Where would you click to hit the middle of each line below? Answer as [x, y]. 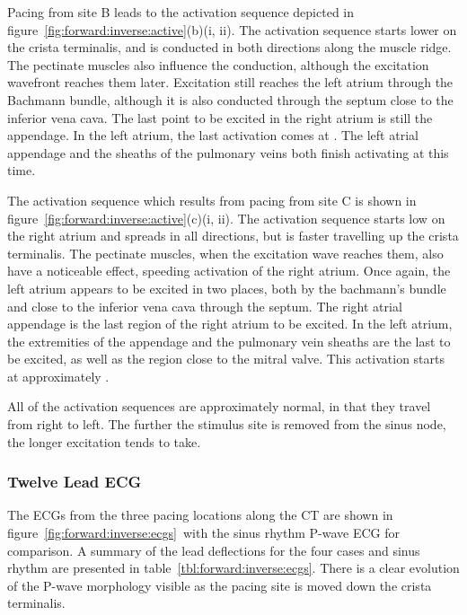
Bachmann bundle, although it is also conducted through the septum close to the [230, 99]
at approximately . [58, 376]
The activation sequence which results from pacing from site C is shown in [212, 200]
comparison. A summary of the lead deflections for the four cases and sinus [214, 550]
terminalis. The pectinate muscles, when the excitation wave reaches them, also [225, 253]
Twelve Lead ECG [75, 482]
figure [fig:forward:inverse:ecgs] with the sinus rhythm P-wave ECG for [204, 533]
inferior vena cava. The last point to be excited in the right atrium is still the [220, 117]
